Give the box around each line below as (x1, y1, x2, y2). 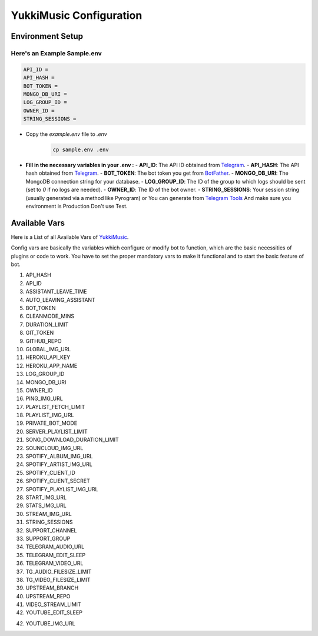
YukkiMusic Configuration (11, 9, 143, 22)
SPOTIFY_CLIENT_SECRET (25, 477, 91, 485)
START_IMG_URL (25, 494, 67, 501)
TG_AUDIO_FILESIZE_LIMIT (25, 568, 92, 575)
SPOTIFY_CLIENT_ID (25, 469, 76, 476)
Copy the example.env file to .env (25, 131, 107, 138)
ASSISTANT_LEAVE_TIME (25, 288, 88, 295)
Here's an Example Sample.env (11, 49, 102, 57)
